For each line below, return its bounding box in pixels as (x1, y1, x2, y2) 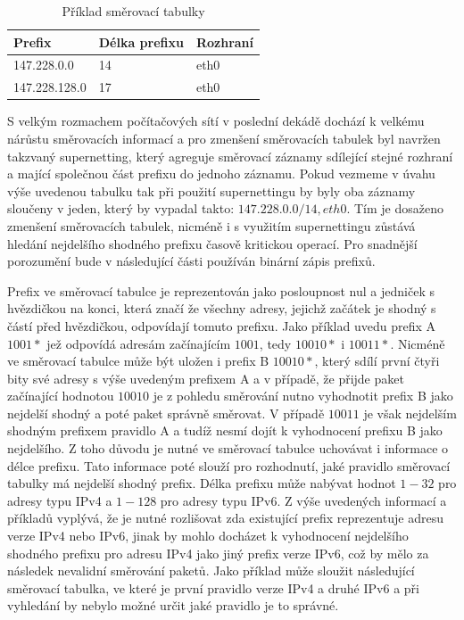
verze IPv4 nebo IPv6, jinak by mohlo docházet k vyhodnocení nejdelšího (7, 526, 409, 545)
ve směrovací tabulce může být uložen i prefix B (7, 351, 269, 370)
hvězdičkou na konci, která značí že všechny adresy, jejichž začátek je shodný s (7, 299, 436, 318)
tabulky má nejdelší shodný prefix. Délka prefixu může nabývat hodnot (7, 474, 396, 492)
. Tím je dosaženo (346, 199, 443, 218)
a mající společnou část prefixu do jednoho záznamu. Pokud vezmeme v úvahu (7, 164, 435, 183)
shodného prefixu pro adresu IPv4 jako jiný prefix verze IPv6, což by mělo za (7, 543, 429, 562)
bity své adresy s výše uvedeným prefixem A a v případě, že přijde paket (7, 368, 404, 387)
